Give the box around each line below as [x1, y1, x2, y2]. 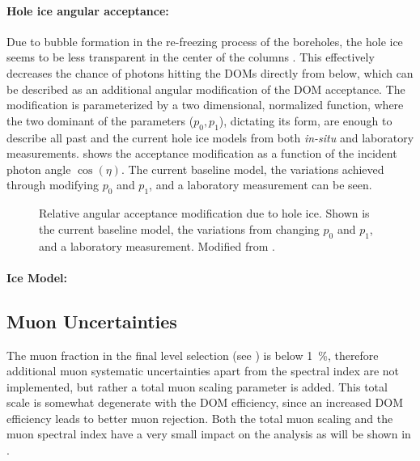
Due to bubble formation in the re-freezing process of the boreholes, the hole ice [6, 32, 403, 49]
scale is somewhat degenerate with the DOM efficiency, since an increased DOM [6, 394, 403, 411]
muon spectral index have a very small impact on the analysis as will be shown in [6, 425, 411, 442]
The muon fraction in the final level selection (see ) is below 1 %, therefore [6, 346, 379, 363]
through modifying [6, 176, 100, 193]
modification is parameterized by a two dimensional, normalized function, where [6, 96, 404, 113]
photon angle [6, 160, 71, 177]
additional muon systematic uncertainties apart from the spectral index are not [6, 362, 400, 379]
